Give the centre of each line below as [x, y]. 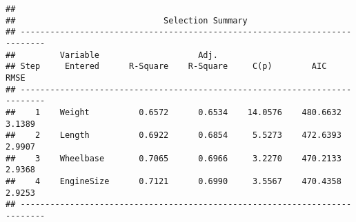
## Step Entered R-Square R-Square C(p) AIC [166, 67]
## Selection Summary [127, 20]
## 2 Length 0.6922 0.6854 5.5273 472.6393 [174, 135]
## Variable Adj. [112, 55]
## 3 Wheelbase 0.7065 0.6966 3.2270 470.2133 [174, 158]
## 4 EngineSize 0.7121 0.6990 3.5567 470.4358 [174, 181]
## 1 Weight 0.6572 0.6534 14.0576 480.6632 [174, 112]
